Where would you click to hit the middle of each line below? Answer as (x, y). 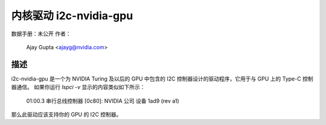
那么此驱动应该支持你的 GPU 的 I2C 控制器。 (66, 115)
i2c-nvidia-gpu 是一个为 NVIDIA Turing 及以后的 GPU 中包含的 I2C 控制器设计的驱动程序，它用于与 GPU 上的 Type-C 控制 (162, 79)
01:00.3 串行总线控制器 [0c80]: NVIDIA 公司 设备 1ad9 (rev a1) (103, 101)
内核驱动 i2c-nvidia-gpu (72, 16)
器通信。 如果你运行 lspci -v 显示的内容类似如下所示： (78, 87)
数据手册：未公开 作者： (41, 34)
